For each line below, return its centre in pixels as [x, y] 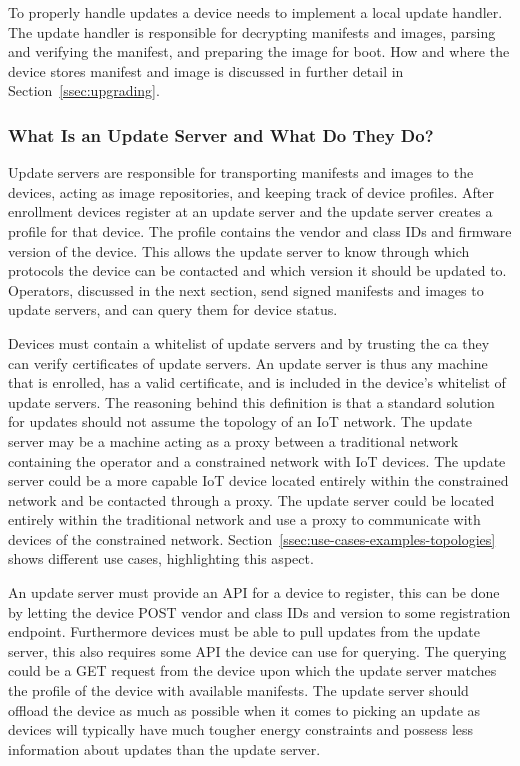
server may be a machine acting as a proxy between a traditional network [233, 440]
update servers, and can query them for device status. [173, 309]
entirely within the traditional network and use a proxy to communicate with [244, 519]
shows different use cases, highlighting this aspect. [161, 558]
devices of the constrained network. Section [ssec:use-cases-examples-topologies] [252, 538]
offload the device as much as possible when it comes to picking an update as [244, 709]
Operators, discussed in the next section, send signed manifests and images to [246, 289]
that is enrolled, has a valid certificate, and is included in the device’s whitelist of [257, 382]
